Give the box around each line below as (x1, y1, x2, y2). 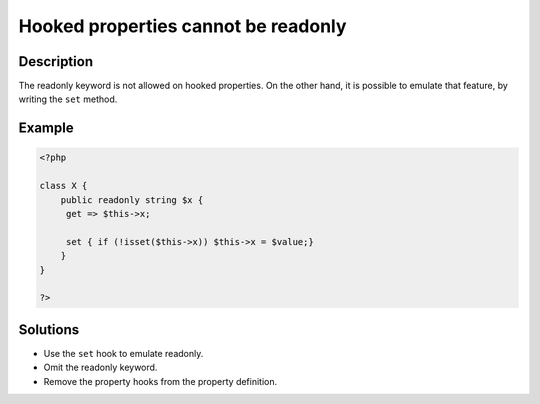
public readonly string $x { (60, 194, 204, 205)
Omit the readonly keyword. (43, 361, 158, 374)
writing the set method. (18, 93, 118, 105)
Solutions (18, 321, 80, 338)
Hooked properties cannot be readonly (18, 15, 347, 37)
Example (18, 120, 74, 137)
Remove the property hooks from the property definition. (43, 375, 278, 387)
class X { (39, 180, 88, 192)
